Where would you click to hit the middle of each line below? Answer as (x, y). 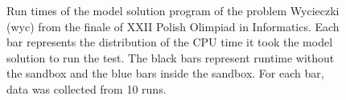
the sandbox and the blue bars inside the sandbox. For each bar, (165, 73)
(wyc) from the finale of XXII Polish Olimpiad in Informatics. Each (173, 26)
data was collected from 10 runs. (86, 88)
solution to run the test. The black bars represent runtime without (171, 57)
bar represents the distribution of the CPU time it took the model (170, 42)
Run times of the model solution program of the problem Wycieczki (173, 10)
